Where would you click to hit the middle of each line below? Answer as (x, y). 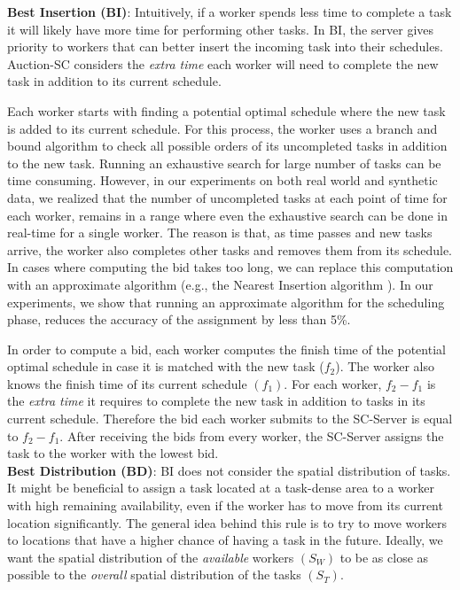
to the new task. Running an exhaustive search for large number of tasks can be (224, 163)
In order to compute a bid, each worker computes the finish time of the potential (226, 349)
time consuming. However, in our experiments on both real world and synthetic (222, 180)
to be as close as (384, 557)
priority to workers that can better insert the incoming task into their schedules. (225, 47)
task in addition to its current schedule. (114, 81)
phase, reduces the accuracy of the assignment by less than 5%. (179, 319)
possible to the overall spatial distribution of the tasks (154, 574)
